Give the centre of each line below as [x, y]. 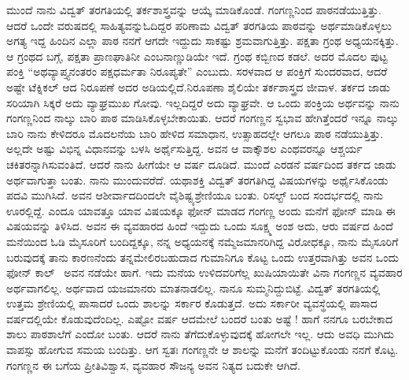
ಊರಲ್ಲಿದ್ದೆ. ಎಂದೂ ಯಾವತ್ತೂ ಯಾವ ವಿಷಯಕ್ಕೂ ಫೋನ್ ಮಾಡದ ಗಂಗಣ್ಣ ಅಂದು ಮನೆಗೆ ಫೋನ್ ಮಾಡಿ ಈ [201, 210]
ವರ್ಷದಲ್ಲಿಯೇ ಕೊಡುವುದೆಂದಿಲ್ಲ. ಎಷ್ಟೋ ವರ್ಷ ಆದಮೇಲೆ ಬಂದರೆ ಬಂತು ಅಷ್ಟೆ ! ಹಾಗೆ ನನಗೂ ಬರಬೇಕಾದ [199, 318]
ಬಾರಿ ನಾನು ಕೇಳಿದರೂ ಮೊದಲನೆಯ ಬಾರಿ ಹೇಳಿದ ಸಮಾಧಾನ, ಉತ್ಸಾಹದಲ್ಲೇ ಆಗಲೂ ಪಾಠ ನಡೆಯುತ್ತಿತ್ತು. [195, 133]
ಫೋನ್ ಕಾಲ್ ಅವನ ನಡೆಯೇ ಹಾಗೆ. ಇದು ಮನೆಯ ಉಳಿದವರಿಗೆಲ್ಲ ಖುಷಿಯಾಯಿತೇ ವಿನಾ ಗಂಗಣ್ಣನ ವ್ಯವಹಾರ [204, 272]
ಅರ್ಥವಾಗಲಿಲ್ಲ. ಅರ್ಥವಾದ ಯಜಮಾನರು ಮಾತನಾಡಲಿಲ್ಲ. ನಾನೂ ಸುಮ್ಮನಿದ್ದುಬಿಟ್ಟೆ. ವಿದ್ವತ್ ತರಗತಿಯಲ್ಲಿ [193, 287]
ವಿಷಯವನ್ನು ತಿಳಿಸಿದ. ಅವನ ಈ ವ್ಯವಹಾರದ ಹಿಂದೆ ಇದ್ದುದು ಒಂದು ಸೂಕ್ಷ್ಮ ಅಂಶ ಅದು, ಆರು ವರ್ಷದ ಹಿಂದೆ [200, 226]
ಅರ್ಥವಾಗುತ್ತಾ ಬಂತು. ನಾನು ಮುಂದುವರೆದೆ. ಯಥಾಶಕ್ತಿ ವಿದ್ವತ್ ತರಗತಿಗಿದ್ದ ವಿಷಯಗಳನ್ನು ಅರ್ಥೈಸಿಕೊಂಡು [197, 179]
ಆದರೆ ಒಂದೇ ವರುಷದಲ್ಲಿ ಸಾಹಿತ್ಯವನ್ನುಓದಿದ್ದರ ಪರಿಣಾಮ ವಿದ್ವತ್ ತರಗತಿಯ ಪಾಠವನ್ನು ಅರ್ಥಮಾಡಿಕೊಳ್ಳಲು [199, 25]
